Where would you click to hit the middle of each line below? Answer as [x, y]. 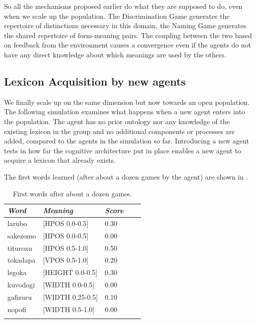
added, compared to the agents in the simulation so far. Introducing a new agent [127, 141]
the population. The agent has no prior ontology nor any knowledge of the [117, 121]
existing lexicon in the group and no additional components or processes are [120, 131]
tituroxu [20, 248]
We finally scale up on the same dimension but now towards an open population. [127, 102]
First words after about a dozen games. [72, 193]
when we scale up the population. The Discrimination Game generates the [117, 16]
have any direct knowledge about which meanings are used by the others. [115, 54]
